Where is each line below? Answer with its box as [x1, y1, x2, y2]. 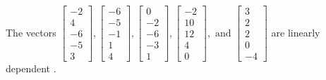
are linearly [271, 25, 320, 39]
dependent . [6, 61, 56, 76]
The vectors [6, 25, 56, 39]
